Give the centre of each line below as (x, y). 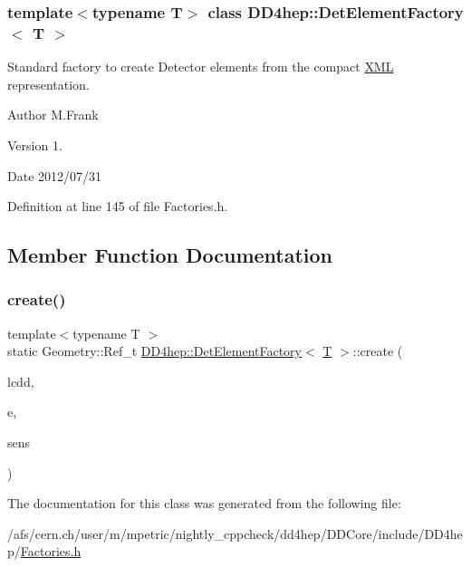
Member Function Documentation (170, 255)
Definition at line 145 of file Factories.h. (118, 206)
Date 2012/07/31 (55, 175)
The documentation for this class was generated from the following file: (204, 503)
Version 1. (35, 144)
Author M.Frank (53, 115)
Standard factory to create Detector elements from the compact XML (201, 67)
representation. (48, 84)
